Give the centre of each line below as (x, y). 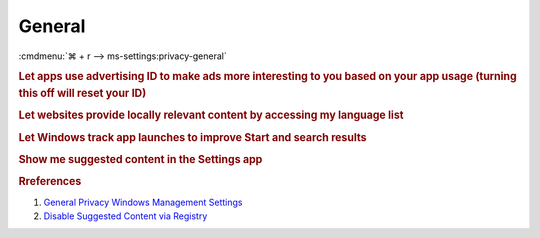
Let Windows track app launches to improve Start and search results (192, 137)
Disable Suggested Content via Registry (125, 216)
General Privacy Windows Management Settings (143, 202)
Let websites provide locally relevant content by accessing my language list (211, 115)
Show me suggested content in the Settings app (140, 159)
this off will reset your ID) (82, 93)
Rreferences (50, 182)
